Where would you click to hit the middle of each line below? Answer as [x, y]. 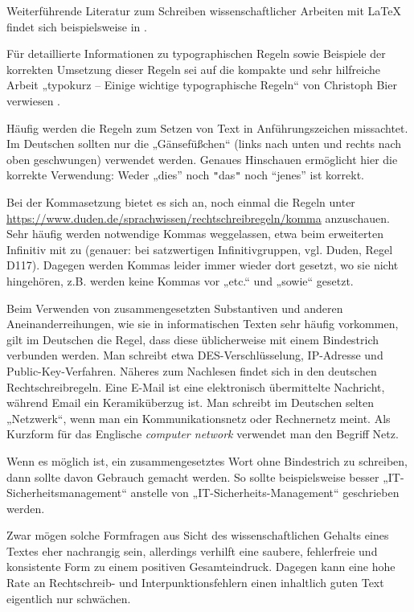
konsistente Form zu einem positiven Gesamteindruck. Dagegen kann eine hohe [201, 567]
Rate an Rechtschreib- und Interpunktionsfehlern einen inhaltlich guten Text [195, 583]
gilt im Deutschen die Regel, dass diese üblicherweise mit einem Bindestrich [193, 339]
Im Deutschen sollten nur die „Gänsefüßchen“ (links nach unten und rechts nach [204, 144]
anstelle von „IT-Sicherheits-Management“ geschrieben [265, 493]
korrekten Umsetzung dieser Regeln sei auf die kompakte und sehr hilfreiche [194, 69]
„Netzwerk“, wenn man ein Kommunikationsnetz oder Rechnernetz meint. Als [199, 418]
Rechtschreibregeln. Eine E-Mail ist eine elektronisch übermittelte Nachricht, [196, 386]
